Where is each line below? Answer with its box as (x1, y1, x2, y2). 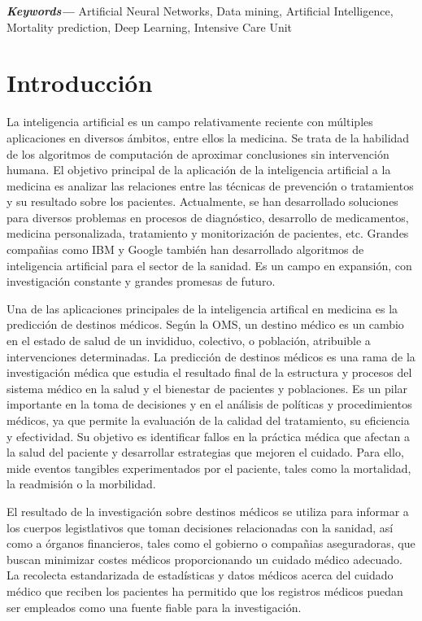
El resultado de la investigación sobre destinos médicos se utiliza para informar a (7, 502, 409, 519)
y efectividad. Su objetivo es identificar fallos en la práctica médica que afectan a (7, 427, 411, 444)
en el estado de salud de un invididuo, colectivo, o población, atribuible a (7, 332, 371, 349)
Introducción (7, 66, 153, 99)
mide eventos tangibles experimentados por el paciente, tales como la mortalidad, (7, 459, 411, 476)
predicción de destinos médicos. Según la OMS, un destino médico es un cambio (7, 316, 404, 333)
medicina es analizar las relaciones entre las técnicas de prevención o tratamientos (7, 177, 414, 194)
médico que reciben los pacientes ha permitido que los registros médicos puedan (7, 582, 403, 599)
